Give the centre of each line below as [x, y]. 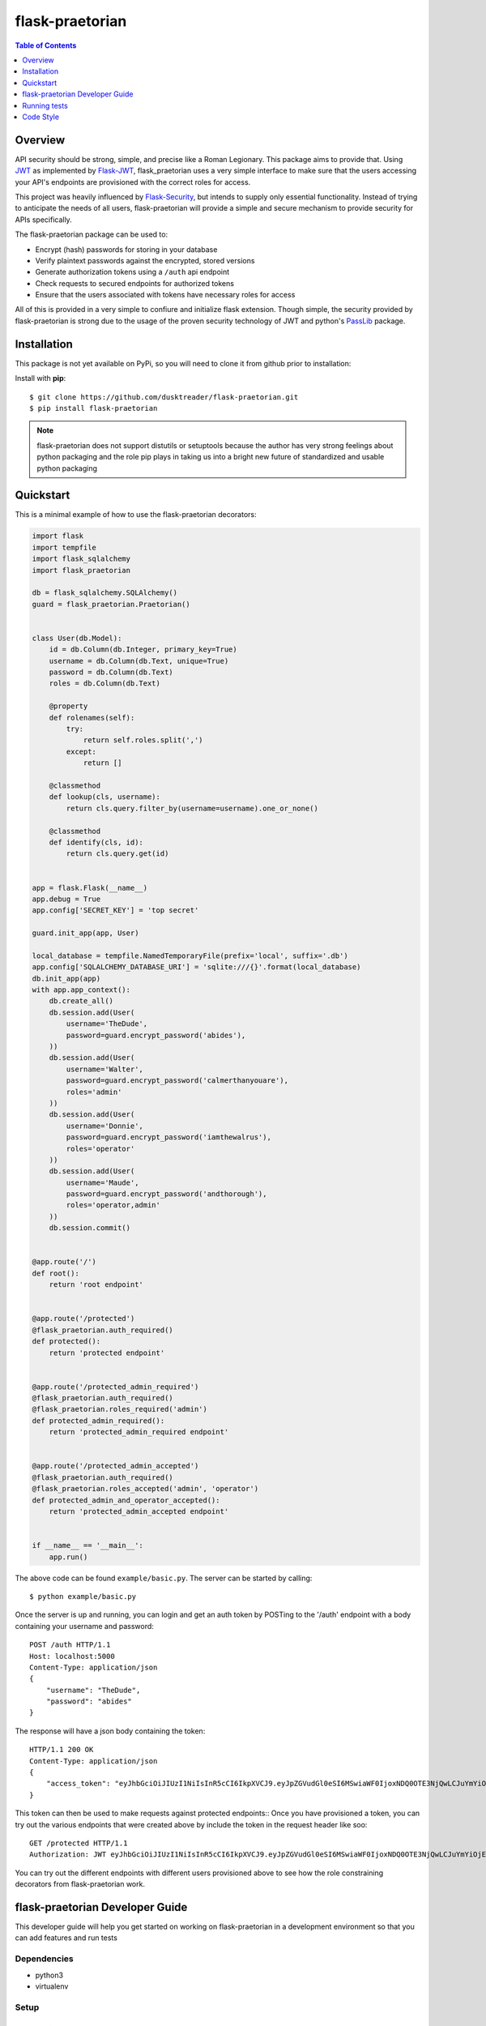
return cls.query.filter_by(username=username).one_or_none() [192, 808]
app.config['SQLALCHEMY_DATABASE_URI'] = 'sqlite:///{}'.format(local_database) [196, 967]
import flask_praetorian [81, 570]
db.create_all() [81, 1001]
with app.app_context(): [81, 990]
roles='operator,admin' [113, 1205]
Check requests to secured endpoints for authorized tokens [135, 283]
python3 [49, 1975]
